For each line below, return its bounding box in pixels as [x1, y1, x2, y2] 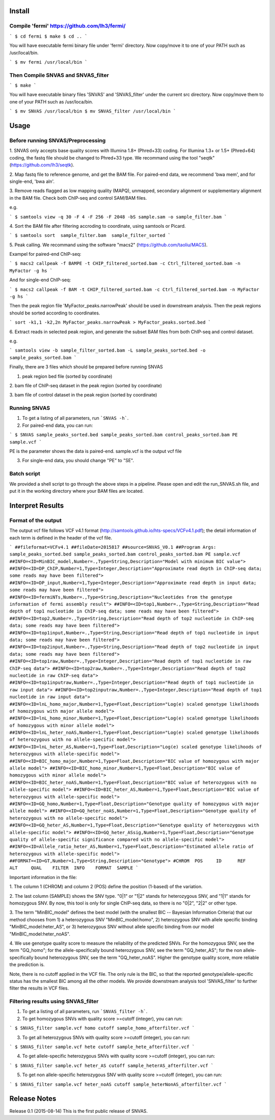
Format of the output [9, 517, 62, 524]
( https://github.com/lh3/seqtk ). [9, 162, 74, 168]
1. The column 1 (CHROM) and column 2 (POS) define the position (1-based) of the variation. [9, 884, 203, 890]
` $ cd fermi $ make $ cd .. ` [9, 33, 88, 39]
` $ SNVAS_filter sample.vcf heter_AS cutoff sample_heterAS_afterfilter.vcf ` [9, 1062, 214, 1069]
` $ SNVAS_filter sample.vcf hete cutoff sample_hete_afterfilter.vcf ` [9, 1044, 195, 1050]
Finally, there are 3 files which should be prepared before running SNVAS [9, 364, 163, 370]
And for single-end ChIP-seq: [9, 277, 71, 283]
